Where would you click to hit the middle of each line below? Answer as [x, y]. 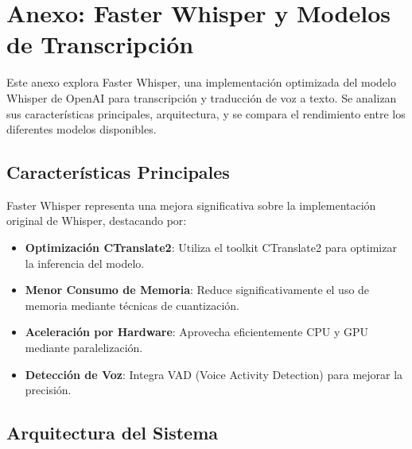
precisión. [48, 390]
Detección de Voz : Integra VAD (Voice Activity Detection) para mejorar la [214, 374]
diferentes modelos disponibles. [82, 129]
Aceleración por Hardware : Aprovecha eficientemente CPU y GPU [197, 332]
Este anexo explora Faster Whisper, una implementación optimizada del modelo [201, 82]
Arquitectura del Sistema [112, 433]
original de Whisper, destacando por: [97, 221]
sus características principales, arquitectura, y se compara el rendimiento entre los [206, 113]
